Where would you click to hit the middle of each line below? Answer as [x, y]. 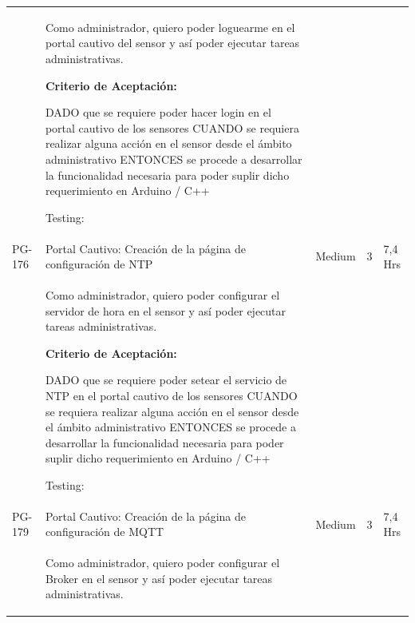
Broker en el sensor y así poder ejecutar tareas [159, 578]
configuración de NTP [99, 264]
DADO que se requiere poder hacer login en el [158, 112]
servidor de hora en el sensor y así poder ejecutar [166, 310]
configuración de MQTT [105, 532]
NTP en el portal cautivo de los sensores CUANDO [171, 395]
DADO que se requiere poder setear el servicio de [166, 380]
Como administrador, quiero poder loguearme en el [170, 27]
